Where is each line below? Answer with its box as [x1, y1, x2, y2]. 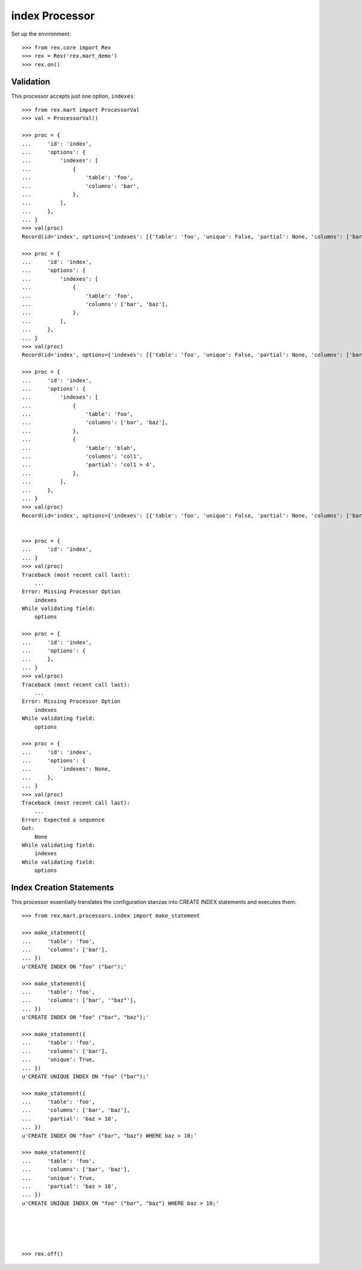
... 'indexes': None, [22, 766, 112, 772]
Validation [11, 76, 51, 87]
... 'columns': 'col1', [22, 453, 143, 460]
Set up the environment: [11, 30, 71, 37]
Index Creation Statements [11, 882, 115, 893]
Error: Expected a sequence [22, 816, 105, 823]
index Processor [11, 9, 95, 22]
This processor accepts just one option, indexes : [11, 92, 135, 100]
